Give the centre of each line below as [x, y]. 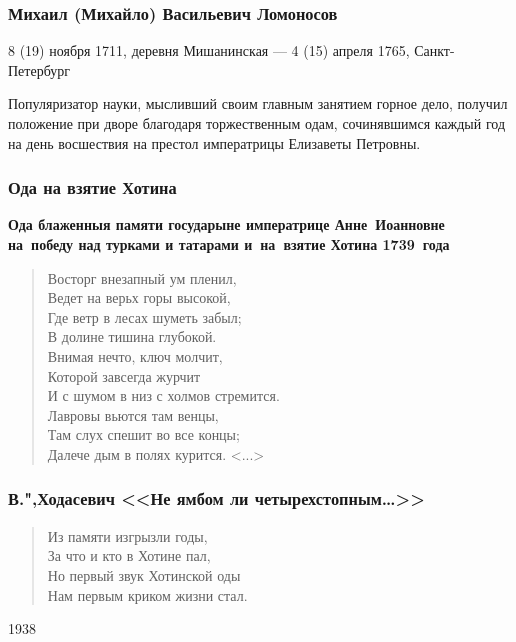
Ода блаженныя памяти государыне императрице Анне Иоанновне [226, 224]
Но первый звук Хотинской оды [144, 574]
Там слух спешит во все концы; [143, 434]
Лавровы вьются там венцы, [133, 414]
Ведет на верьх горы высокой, [139, 297]
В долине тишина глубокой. [132, 336]
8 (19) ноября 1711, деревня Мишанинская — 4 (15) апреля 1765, [209, 50]
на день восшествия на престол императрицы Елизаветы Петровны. [214, 142]
